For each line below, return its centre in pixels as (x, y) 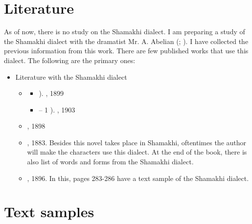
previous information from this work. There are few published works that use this (126, 51)
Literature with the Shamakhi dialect (71, 77)
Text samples (49, 212)
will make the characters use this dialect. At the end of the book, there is (137, 152)
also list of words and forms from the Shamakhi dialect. (110, 162)
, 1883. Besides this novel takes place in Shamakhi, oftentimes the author (137, 142)
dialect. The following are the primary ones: (70, 60)
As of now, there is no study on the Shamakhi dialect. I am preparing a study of (125, 32)
